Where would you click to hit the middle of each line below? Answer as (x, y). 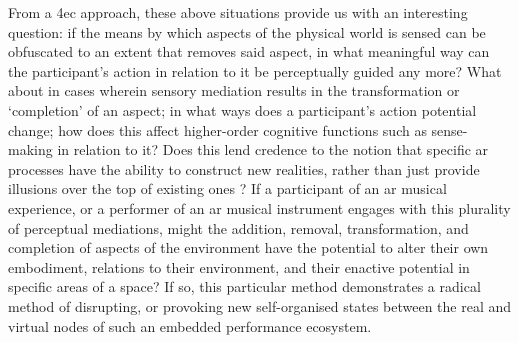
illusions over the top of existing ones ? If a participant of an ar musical (227, 188)
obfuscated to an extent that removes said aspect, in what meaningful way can (249, 51)
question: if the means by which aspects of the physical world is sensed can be (247, 31)
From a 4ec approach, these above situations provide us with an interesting (238, 12)
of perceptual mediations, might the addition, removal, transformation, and (238, 227)
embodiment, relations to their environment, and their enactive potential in (239, 266)
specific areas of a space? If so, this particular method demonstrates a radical (244, 286)
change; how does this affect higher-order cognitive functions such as (217, 129)
